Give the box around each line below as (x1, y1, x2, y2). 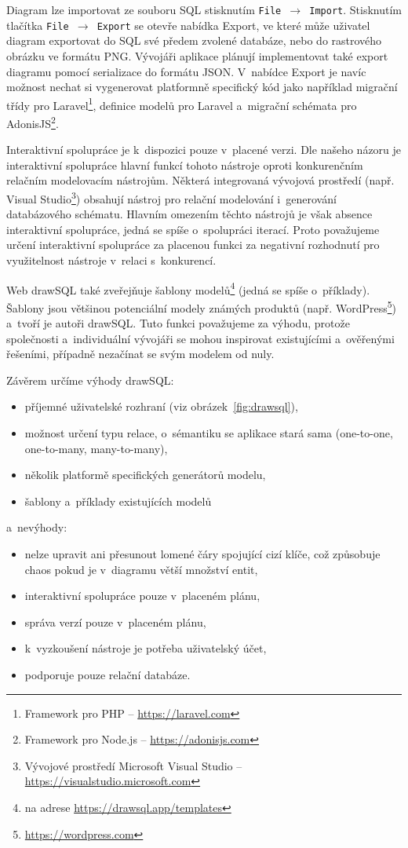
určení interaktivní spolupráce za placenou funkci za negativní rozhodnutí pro (6, 236, 380, 253)
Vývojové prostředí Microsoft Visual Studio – (24, 757, 242, 773)
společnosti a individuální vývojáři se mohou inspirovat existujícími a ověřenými (6, 330, 395, 346)
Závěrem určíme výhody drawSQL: (6, 371, 174, 388)
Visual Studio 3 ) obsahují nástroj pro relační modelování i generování (6, 188, 337, 207)
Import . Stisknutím (309, 2, 402, 17)
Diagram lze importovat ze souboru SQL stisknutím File (6, 2, 282, 17)
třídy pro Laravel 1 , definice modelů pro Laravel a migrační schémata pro (6, 94, 357, 113)
